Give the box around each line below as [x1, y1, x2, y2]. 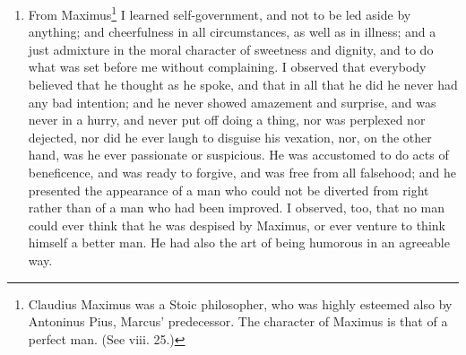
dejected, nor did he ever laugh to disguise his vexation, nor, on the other [28, 127, 432, 146]
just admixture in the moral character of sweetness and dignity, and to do [28, 39, 434, 58]
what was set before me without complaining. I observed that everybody [28, 57, 427, 76]
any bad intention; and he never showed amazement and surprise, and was [28, 92, 436, 111]
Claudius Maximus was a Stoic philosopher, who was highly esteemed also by [28, 294, 453, 313]
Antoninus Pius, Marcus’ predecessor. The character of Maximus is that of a [28, 312, 448, 331]
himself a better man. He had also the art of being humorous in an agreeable [28, 233, 450, 252]
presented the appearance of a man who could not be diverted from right [28, 180, 429, 199]
